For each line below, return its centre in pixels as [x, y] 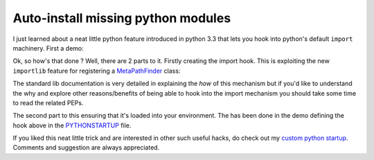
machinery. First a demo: [48, 48]
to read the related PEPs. [48, 103]
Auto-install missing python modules [122, 18]
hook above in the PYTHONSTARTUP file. [72, 125]
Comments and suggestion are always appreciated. [86, 148]
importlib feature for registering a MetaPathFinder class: [97, 71]
